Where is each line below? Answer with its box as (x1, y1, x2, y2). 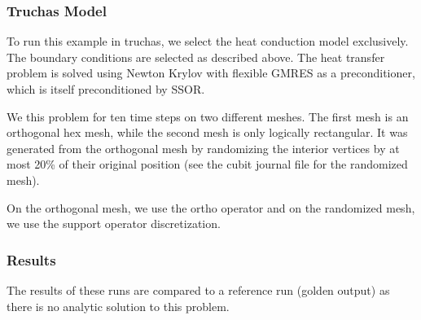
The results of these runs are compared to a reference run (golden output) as (7, 281, 390, 298)
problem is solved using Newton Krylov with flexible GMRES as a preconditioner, (7, 64, 415, 81)
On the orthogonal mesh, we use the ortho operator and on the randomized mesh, (7, 199, 415, 216)
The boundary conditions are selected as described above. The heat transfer (7, 48, 385, 65)
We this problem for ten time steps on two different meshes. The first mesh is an (7, 107, 409, 125)
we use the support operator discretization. (7, 215, 221, 232)
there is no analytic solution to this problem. (7, 297, 230, 314)
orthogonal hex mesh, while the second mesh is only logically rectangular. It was (7, 124, 408, 141)
